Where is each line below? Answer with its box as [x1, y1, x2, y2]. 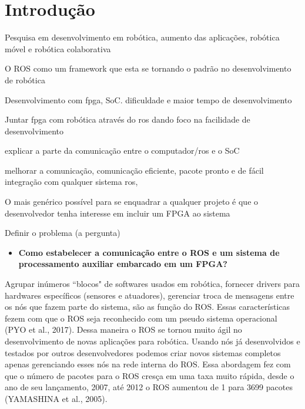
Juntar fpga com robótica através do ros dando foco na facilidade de [5, 113, 250, 126]
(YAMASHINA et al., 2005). [5, 392, 108, 404]
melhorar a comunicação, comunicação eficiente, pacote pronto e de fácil [5, 164, 264, 176]
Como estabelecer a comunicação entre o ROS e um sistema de [18, 246, 280, 258]
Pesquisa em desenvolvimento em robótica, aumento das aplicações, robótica [5, 31, 280, 43]
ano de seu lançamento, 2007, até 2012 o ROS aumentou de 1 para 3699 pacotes [5, 381, 293, 393]
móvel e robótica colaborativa [5, 42, 111, 55]
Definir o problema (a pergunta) [5, 227, 120, 239]
